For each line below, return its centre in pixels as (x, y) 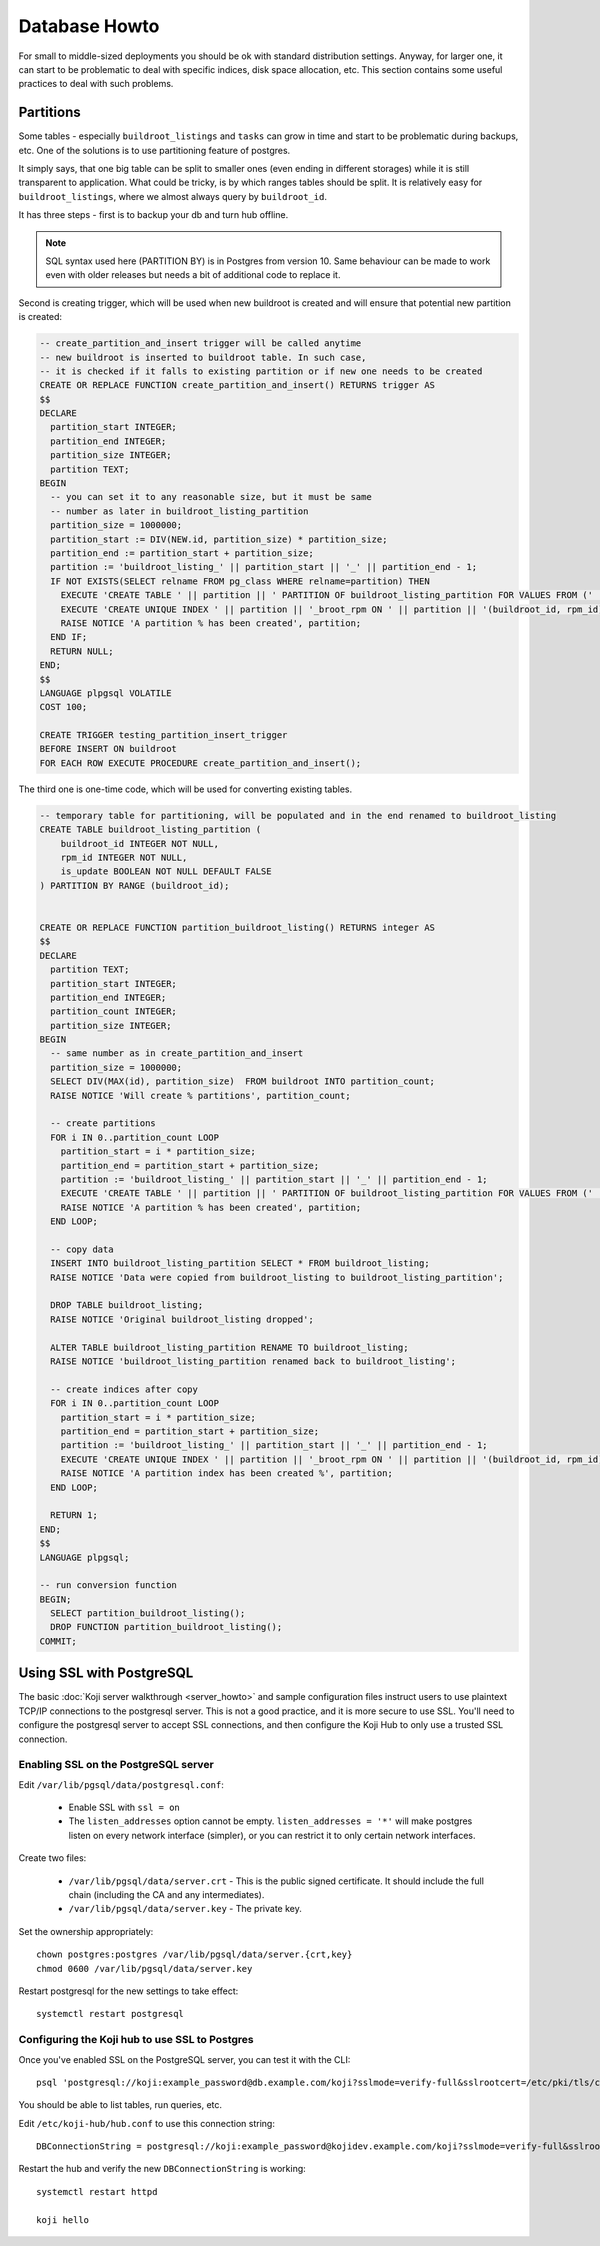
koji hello (63, 2219)
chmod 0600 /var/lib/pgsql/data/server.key (144, 1968)
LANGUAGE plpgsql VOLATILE (105, 693)
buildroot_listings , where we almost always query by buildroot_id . (173, 196)
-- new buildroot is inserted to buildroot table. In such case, (203, 357)
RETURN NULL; (82, 651)
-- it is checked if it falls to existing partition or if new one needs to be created (261, 371)
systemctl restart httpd (97, 2191)
